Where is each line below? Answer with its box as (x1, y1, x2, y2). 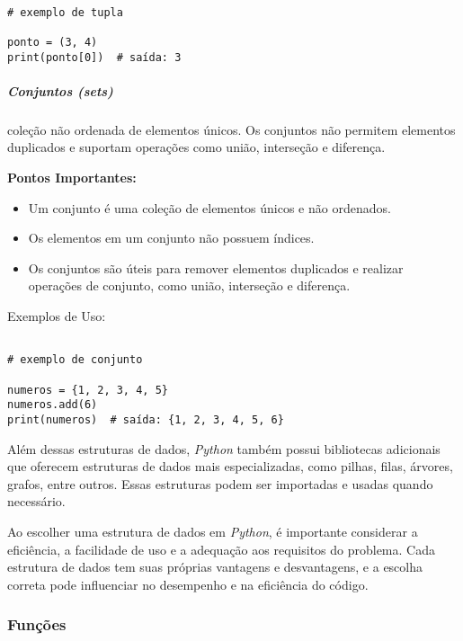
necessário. (7, 492, 66, 511)
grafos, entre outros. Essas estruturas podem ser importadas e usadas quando (7, 474, 433, 493)
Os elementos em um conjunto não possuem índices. (28, 228, 315, 247)
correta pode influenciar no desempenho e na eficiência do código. (7, 574, 369, 593)
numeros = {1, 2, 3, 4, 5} (7, 383, 168, 396)
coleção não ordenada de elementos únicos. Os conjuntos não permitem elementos (7, 120, 456, 138)
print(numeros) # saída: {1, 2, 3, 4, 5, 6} (7, 413, 284, 426)
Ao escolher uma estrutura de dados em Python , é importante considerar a (7, 521, 418, 540)
